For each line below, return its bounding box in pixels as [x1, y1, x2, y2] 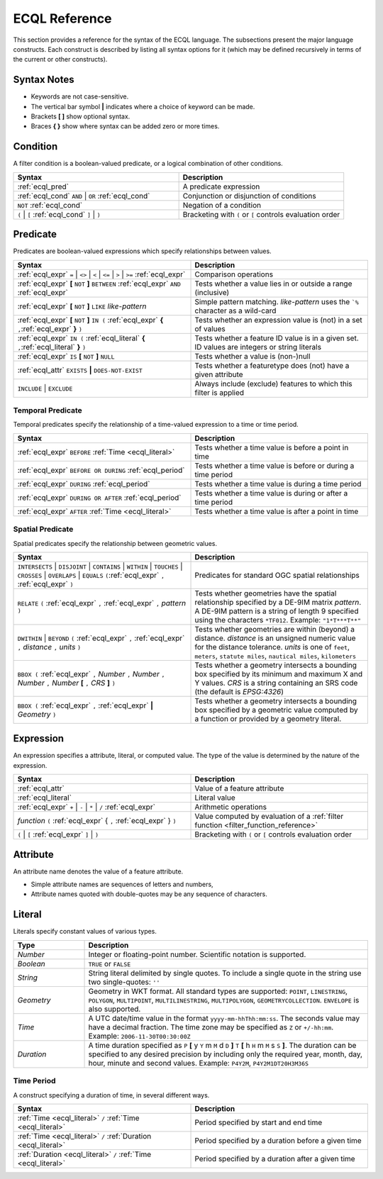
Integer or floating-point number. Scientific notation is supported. [88, 949, 306, 959]
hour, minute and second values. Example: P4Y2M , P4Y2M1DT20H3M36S [88, 1058, 309, 1068]
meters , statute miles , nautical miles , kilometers [194, 651, 357, 661]
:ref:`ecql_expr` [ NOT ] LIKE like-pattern [17, 301, 147, 311]
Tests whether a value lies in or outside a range [194, 279, 353, 289]
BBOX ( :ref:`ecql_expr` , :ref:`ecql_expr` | [17, 700, 154, 710]
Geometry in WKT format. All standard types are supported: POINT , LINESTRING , [88, 986, 348, 996]
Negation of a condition [182, 200, 262, 210]
